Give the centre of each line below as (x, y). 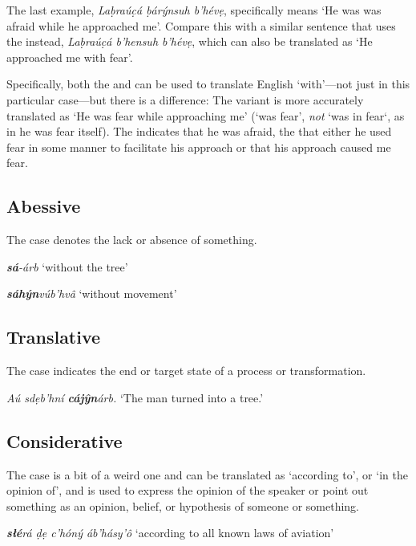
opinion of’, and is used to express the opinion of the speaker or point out (188, 490)
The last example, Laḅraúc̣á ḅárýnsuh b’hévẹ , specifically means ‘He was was (194, 10)
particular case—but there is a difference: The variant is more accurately (185, 99)
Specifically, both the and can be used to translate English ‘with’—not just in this (208, 84)
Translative (54, 337)
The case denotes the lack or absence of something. (132, 240)
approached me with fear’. (70, 57)
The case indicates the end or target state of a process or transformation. (186, 371)
